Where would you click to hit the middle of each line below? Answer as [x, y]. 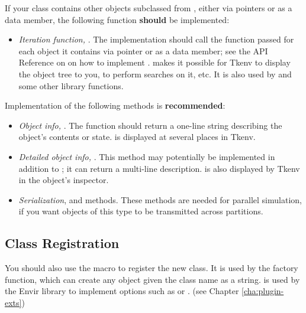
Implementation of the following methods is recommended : [115, 105]
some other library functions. [71, 85]
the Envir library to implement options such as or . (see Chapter [122, 291]
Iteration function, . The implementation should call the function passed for [156, 39]
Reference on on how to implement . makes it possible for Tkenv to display [154, 62]
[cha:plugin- [263, 291]
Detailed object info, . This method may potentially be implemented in [147, 156]
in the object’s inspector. [64, 180]
